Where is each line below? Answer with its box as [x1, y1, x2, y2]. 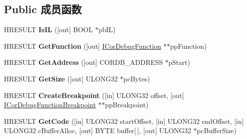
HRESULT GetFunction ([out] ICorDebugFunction [4, 40, 161, 51]
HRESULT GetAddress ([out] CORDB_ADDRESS [4, 57, 163, 67]
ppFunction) [170, 40, 207, 51]
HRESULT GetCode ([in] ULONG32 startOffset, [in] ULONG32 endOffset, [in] [4, 116, 244, 126]
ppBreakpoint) [105, 99, 149, 110]
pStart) [168, 57, 190, 67]
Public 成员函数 [4, 1, 82, 17]
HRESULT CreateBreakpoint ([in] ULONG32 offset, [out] [4, 90, 184, 100]
